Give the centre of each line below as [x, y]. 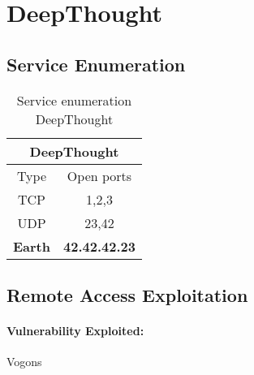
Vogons [24, 362]
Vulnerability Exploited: [75, 330]
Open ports [99, 175]
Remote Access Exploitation [127, 294]
